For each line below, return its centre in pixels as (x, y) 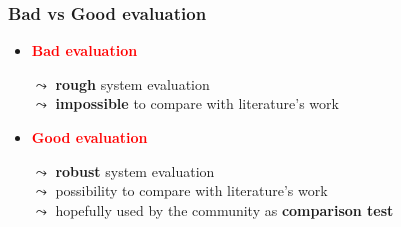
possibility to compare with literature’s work (191, 190)
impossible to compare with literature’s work (197, 103)
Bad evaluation (84, 50)
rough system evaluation (132, 83)
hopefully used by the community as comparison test (224, 209)
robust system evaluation (135, 170)
